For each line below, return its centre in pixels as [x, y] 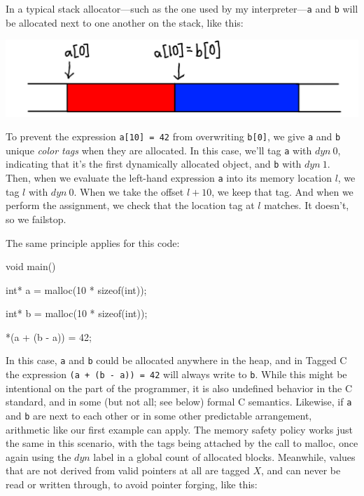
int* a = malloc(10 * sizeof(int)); [76, 289]
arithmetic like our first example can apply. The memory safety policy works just [179, 429]
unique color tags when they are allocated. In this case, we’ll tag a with [159, 150]
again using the [38, 456]
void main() [31, 266]
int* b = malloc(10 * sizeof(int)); [77, 313]
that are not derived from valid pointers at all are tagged [128, 470]
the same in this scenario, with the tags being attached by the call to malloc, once [182, 443]
